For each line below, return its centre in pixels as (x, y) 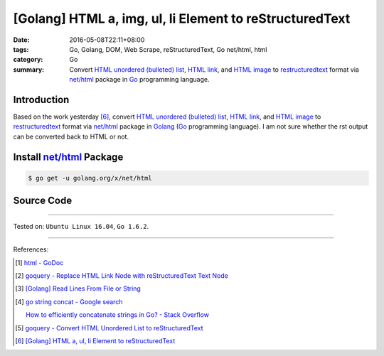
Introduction (41, 99)
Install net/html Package (68, 157)
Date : (21, 40)
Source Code (43, 201)
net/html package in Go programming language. (139, 80)
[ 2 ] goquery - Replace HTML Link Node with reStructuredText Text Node (122, 275)
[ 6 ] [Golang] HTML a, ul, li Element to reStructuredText (95, 340)
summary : (29, 69)
